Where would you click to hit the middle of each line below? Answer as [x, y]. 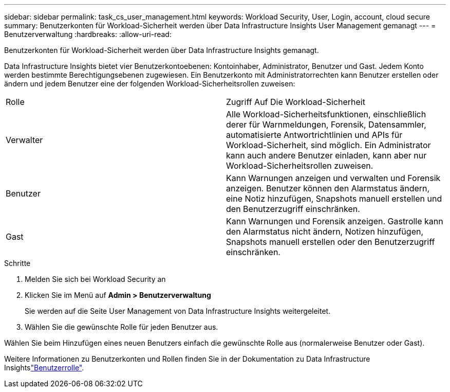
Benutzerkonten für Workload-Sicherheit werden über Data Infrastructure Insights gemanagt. [162, 50]
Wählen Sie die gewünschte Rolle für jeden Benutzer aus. [121, 327]
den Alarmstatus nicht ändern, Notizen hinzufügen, [325, 231]
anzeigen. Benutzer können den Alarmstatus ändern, [328, 188]
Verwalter [24, 140]
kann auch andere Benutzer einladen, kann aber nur [326, 155]
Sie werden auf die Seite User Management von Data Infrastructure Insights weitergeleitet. [178, 311]
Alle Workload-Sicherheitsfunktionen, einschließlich [326, 114]
